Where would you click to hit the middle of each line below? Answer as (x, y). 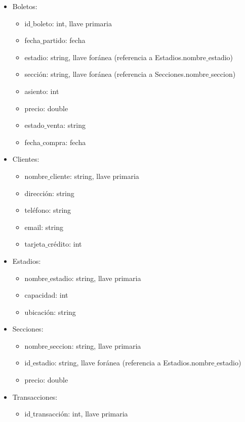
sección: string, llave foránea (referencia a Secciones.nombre (117, 74)
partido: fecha (64, 40)
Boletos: (25, 6)
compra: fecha (64, 142)
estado (34, 125)
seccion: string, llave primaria (95, 345)
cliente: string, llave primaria (94, 176)
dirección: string (49, 193)
